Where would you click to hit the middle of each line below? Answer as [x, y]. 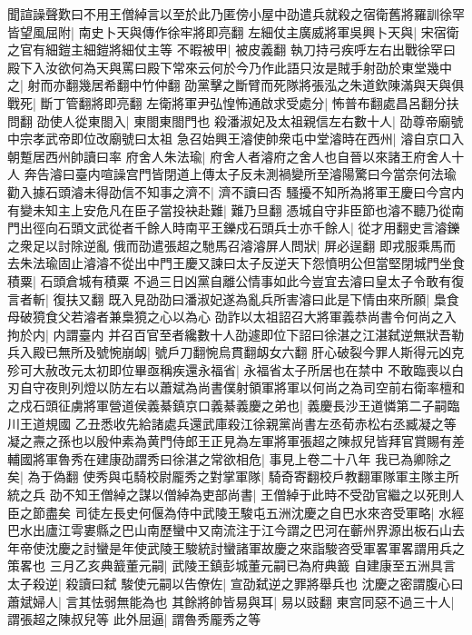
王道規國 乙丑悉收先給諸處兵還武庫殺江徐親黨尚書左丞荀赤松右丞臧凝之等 [238, 423]
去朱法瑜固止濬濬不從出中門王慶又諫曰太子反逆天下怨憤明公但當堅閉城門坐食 [236, 263]
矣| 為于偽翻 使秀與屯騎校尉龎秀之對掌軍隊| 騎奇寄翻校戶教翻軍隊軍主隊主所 [233, 476]
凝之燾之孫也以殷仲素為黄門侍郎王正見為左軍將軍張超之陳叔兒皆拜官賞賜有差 [236, 441]
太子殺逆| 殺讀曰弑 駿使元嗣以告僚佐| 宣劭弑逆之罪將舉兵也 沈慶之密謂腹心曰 [236, 583]
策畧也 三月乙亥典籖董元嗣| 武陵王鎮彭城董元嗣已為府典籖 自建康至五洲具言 [231, 566]
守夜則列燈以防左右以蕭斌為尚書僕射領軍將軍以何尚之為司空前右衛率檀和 [248, 387]
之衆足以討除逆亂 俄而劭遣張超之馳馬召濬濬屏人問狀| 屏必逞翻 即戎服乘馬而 [231, 245]
